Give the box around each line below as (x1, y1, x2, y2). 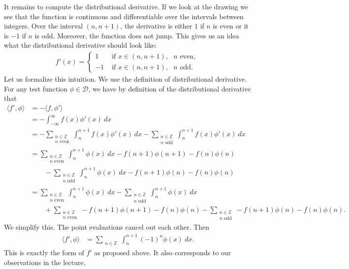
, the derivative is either (120, 21, 192, 31)
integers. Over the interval (4, 21, 83, 31)
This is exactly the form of (4, 247, 84, 258)
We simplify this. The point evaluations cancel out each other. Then (4, 222, 210, 232)
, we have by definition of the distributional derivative (88, 83, 251, 93)
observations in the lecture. (4, 257, 86, 267)
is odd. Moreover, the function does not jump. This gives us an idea (34, 30, 239, 40)
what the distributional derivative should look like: (4, 40, 157, 50)
